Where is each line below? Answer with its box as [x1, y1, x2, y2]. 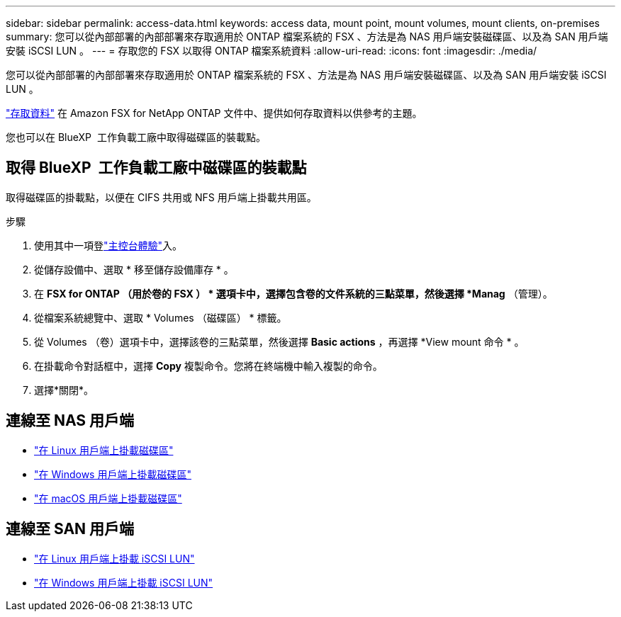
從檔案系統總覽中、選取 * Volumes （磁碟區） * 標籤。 [34, 311, 287, 324]
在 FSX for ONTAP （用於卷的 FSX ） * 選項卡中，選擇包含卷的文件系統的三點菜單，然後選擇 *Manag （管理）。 [34, 287, 553, 300]
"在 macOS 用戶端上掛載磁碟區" [34, 492, 182, 504]
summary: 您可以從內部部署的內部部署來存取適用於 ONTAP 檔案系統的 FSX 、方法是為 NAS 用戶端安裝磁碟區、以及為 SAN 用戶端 [6, 30, 608, 43]
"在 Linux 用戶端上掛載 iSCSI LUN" [34, 552, 195, 565]
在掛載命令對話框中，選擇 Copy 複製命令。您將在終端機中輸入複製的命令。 [34, 359, 383, 372]
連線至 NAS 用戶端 [6, 412, 135, 430]
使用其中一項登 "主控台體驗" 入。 [34, 239, 183, 251]
